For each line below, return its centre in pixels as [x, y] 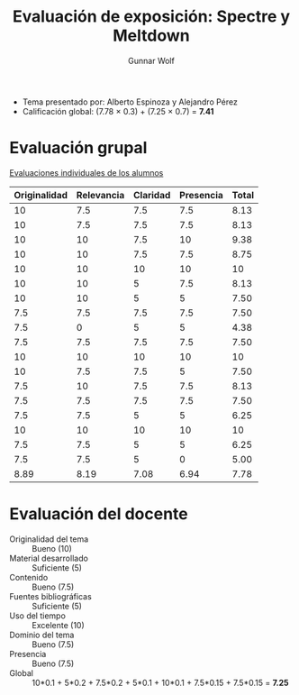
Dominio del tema [42, 635]
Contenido [29, 577]
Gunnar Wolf [151, 60]
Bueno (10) [52, 548]
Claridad [152, 195]
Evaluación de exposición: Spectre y [151, 17]
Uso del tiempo [37, 616]
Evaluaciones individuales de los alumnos [86, 172]
